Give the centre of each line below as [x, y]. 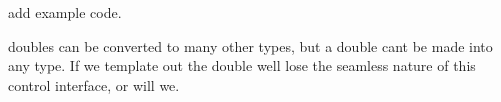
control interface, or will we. [94, 84]
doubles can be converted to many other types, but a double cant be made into [250, 45]
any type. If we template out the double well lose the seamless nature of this [242, 65]
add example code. [65, 12]
